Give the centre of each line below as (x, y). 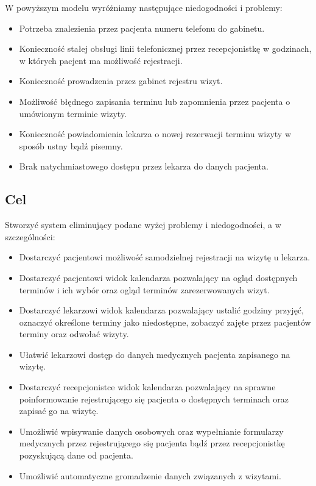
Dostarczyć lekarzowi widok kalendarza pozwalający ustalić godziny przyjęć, (161, 310)
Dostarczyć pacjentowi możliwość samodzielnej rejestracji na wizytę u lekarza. (165, 257)
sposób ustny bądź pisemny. (71, 145)
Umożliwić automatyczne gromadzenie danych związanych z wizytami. (150, 475)
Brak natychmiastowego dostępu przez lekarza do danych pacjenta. (144, 166)
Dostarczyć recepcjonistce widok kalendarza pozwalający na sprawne (147, 387)
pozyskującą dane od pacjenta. (76, 455)
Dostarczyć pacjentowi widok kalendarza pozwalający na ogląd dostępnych (158, 277)
